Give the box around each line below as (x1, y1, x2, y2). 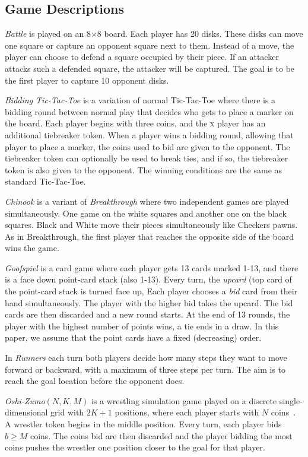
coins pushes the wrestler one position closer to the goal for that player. (5, 441, 265, 453)
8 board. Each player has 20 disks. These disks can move (97, 27, 303, 40)
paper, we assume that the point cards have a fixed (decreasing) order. (5, 331, 262, 344)
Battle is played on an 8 (5, 27, 91, 40)
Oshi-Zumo (5, 394, 45, 407)
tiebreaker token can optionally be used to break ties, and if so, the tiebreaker (5, 152, 288, 164)
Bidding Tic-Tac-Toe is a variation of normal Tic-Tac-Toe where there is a (5, 94, 276, 106)
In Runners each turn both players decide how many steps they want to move (5, 351, 287, 364)
